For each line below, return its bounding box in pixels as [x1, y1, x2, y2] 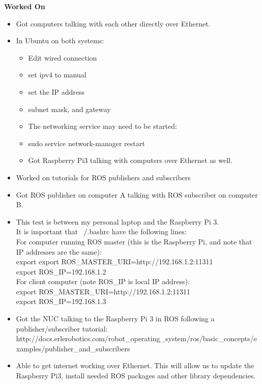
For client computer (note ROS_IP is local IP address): [16, 276, 190, 287]
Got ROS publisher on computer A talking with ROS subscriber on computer [16, 189, 258, 200]
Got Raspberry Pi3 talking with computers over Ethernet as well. [28, 155, 232, 166]
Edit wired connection [28, 52, 97, 63]
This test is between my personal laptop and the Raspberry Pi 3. [16, 216, 219, 227]
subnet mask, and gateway [28, 103, 111, 114]
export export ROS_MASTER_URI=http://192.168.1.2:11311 [16, 256, 213, 267]
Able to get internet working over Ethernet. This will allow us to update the [16, 360, 254, 371]
